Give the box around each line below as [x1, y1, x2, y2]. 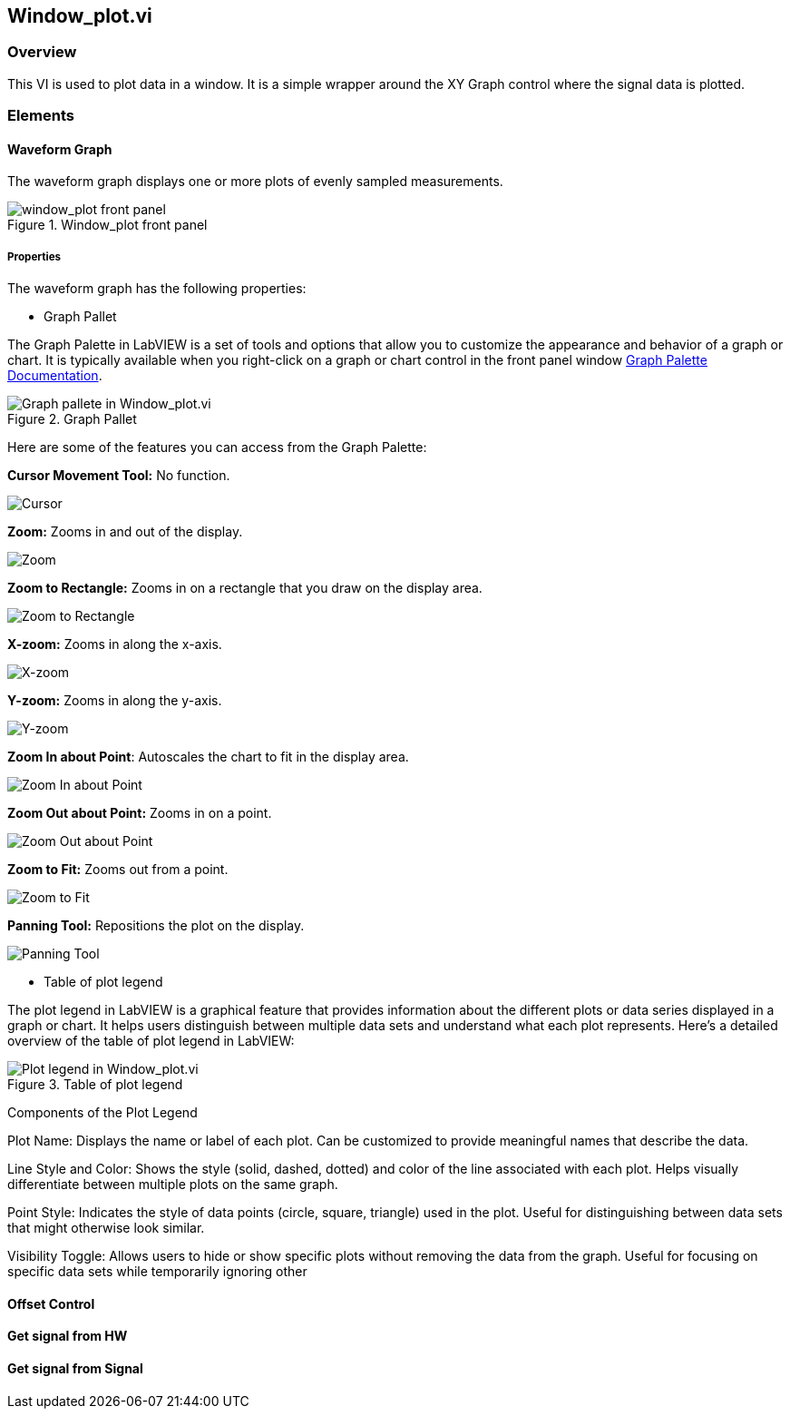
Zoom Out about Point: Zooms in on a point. [7, 805, 272, 821]
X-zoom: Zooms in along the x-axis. [7, 636, 222, 653]
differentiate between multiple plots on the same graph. [7, 1176, 338, 1193]
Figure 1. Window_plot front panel [7, 217, 208, 233]
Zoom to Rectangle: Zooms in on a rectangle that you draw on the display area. [7, 580, 483, 596]
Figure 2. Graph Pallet [7, 411, 137, 428]
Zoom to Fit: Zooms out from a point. [7, 861, 229, 878]
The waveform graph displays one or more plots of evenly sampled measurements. [7, 173, 503, 190]
